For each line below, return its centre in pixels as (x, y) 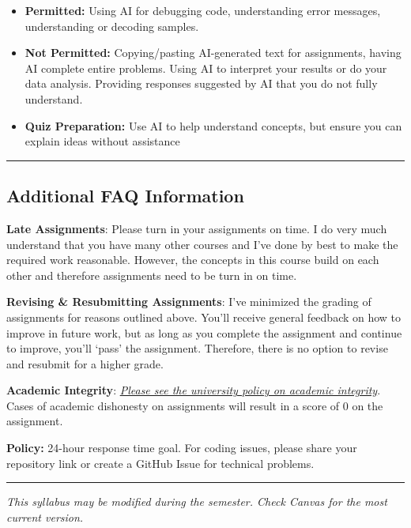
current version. (45, 517)
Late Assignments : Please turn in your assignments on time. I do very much (197, 228)
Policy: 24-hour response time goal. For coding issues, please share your (182, 448)
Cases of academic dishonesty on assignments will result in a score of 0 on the (195, 405)
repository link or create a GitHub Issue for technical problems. (160, 463)
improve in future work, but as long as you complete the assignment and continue (204, 332)
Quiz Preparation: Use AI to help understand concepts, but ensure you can (213, 125)
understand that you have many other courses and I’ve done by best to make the (202, 244)
